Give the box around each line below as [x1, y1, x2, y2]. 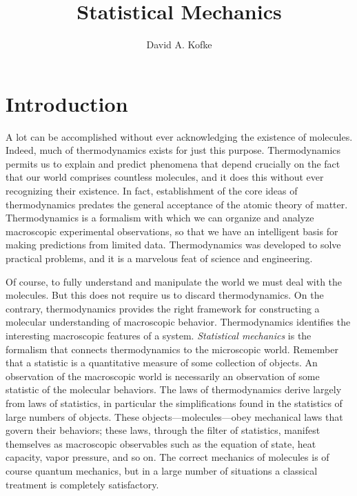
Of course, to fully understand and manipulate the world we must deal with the [6, 274, 343, 288]
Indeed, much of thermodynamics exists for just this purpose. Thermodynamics [6, 143, 341, 157]
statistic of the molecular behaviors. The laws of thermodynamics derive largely [6, 382, 342, 397]
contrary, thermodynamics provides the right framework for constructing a [6, 301, 320, 315]
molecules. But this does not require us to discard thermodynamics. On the [6, 288, 324, 302]
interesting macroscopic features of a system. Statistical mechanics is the [6, 328, 312, 342]
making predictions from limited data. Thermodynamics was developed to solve [6, 237, 341, 252]
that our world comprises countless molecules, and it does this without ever [6, 170, 324, 184]
